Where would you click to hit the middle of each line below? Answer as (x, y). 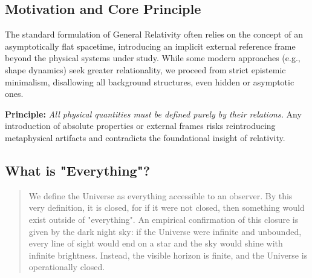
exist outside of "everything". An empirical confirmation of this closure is (164, 219)
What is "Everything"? (78, 170)
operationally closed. (67, 267)
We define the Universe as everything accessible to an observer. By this (161, 195)
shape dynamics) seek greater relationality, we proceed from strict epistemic (145, 69)
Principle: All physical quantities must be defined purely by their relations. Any (153, 114)
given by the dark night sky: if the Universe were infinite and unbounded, (165, 231)
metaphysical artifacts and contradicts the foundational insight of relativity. (145, 137)
